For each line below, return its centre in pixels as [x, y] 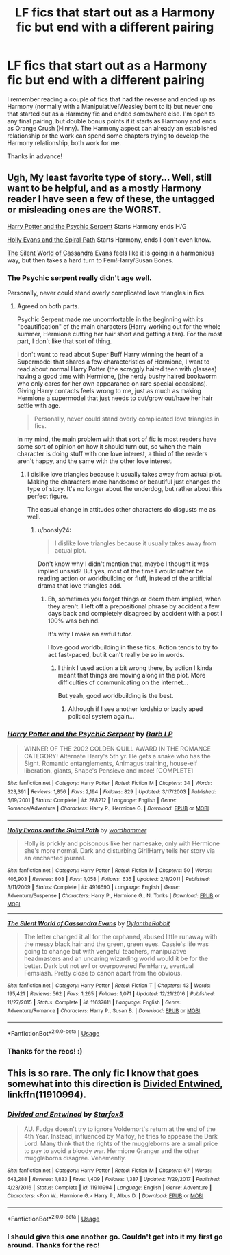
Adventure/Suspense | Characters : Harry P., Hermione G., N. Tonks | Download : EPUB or [114, 895]
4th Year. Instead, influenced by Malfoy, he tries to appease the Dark [120, 1136]
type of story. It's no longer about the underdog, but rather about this [125, 489]
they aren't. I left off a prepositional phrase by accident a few [133, 606]
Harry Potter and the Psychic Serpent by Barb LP [90, 734]
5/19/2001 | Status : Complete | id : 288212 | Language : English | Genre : [92, 800]
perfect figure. [48, 496]
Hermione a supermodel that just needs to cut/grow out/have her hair [115, 398]
